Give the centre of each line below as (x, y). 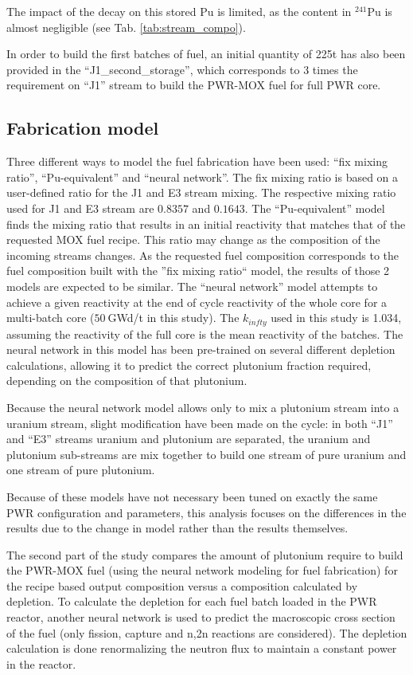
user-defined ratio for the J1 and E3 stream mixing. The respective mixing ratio (201, 192)
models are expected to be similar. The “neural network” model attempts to (192, 286)
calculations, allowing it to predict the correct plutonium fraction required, (189, 365)
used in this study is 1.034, (336, 318)
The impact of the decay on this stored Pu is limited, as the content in (179, 11)
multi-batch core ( (51, 318)
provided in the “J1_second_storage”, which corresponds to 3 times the (182, 69)
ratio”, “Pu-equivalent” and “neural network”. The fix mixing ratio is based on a (203, 177)
